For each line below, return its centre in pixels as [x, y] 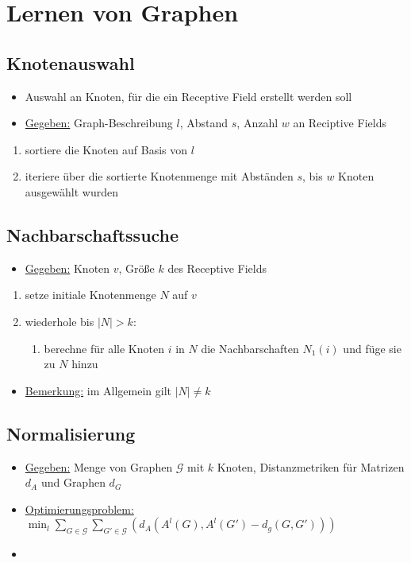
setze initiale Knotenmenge [90, 295]
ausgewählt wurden [71, 191]
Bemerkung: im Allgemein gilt [98, 390]
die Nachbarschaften [250, 348]
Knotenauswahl [71, 62]
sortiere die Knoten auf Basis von [106, 149]
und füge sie [372, 348]
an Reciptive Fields [340, 123]
